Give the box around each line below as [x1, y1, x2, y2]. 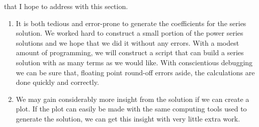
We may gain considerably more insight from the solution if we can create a [16, 93, 249, 104]
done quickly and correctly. [16, 77, 99, 87]
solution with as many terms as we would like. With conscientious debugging [16, 57, 253, 67]
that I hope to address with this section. [4, 1, 128, 11]
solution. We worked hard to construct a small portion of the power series [16, 28, 243, 38]
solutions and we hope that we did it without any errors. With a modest [16, 37, 239, 48]
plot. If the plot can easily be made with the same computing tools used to [16, 103, 247, 114]
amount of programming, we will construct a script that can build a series [16, 47, 244, 58]
